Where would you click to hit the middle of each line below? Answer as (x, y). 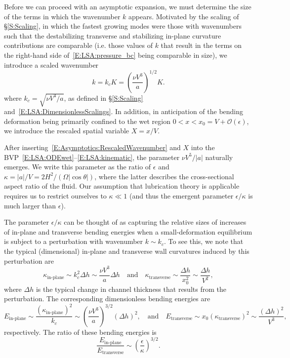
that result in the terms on (201, 45)
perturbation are (29, 260)
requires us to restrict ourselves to (55, 195)
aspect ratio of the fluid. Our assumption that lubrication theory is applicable (122, 186)
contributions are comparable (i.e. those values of (78, 45)
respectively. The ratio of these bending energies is (80, 332)
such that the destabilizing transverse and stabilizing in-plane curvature (113, 35)
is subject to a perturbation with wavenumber (74, 241)
